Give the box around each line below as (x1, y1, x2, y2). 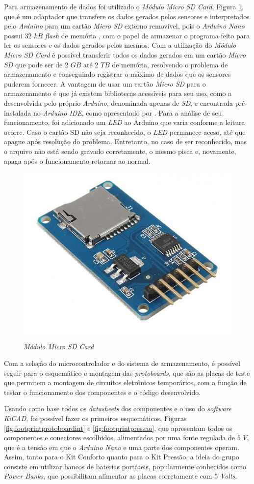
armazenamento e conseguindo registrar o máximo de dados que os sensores (4, 69, 231, 79)
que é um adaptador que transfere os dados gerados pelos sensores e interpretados (4, 11, 250, 21)
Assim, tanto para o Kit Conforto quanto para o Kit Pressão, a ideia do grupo (4, 452, 239, 462)
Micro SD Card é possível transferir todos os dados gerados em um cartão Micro (4, 49, 246, 60)
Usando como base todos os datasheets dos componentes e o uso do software (4, 403, 232, 414)
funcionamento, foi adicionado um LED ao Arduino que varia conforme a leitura (4, 117, 245, 127)
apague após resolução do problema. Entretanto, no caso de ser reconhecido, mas (4, 136, 247, 147)
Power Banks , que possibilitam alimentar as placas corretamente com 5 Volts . (4, 471, 237, 481)
